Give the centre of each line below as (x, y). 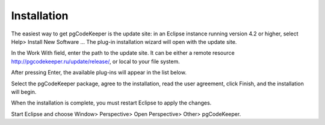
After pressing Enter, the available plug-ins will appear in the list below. (99, 73)
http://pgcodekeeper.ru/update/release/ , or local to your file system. (95, 61)
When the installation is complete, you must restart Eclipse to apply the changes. (111, 103)
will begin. (24, 92)
